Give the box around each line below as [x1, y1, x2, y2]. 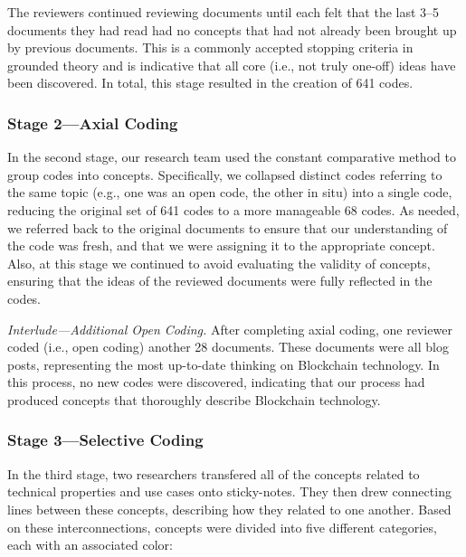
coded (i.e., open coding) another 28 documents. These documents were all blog [7, 337, 449, 356]
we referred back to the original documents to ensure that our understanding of [7, 218, 448, 237]
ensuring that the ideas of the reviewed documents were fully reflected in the [7, 271, 433, 290]
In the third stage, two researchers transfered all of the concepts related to [7, 464, 420, 483]
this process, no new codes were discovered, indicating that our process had [7, 373, 425, 392]
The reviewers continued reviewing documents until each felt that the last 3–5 [7, 3, 440, 21]
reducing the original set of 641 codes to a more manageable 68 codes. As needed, [7, 200, 460, 219]
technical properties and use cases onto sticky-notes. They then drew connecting [7, 482, 452, 501]
